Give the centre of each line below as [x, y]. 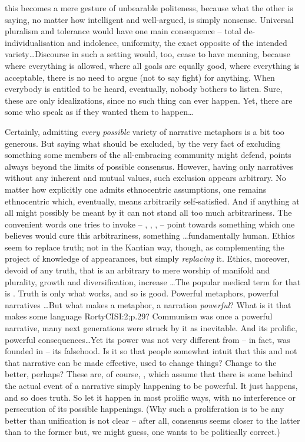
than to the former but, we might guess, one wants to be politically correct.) [142, 432]
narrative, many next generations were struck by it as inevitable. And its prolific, [151, 328]
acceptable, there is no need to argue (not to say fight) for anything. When [140, 77]
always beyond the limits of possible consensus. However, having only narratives [149, 166]
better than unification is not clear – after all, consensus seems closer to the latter [152, 420]
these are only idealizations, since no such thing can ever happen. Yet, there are [149, 100]
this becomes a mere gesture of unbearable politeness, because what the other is [149, 8]
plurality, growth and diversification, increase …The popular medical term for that [153, 281]
